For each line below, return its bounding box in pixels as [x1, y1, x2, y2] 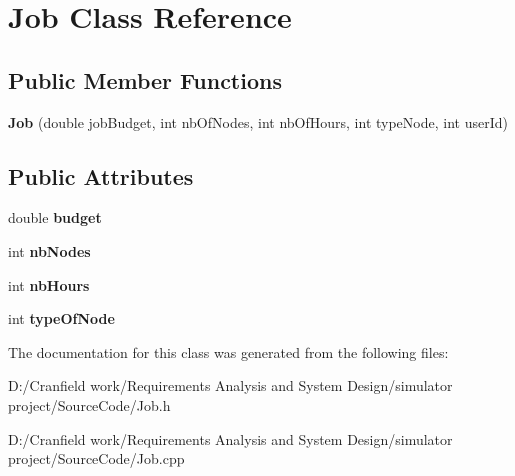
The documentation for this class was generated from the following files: [8, 341, 449, 362]
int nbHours [8, 274, 90, 295]
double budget [8, 207, 102, 228]
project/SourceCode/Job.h [8, 394, 171, 415]
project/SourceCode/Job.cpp [8, 448, 185, 469]
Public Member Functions [8, 64, 282, 95]
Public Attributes [8, 160, 194, 191]
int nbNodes [8, 240, 91, 261]
